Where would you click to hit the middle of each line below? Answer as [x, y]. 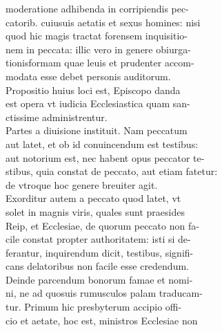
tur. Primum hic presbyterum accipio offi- [94, 307]
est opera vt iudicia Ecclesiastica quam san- [98, 103]
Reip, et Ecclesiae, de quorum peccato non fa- [102, 225]
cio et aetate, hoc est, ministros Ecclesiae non [102, 320]
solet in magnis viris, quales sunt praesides [95, 211]
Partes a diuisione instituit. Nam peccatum [97, 130]
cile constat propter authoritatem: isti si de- [98, 239]
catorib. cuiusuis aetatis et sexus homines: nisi [103, 22]
